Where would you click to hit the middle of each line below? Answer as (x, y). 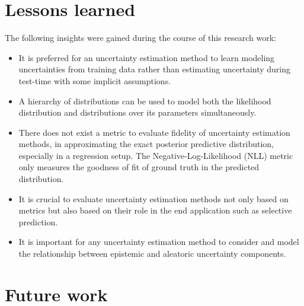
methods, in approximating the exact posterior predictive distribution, (146, 144)
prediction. (38, 221)
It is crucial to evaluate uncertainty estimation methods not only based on (153, 198)
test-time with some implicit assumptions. (95, 80)
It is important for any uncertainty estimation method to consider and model (159, 242)
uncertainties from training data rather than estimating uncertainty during (155, 69)
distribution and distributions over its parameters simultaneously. (137, 112)
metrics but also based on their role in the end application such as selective (155, 210)
